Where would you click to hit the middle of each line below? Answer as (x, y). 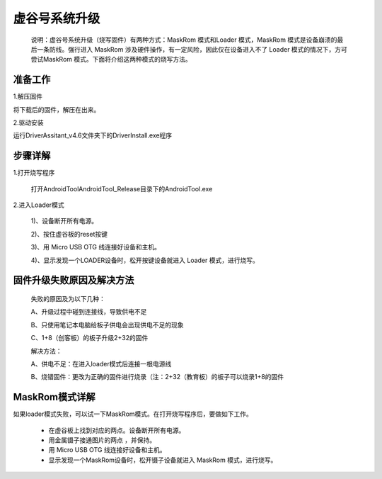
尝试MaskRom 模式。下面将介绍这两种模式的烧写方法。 (111, 60)
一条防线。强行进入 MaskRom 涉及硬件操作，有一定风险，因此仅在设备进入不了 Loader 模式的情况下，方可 (192, 49)
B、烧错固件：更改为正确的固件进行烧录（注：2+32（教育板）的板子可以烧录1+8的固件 (157, 377)
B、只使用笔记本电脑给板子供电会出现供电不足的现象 (107, 325)
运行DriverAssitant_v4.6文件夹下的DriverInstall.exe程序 (93, 135)
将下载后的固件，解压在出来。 (57, 109)
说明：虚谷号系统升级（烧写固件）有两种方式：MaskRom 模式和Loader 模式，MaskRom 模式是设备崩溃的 (184, 40)
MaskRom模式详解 (54, 397)
